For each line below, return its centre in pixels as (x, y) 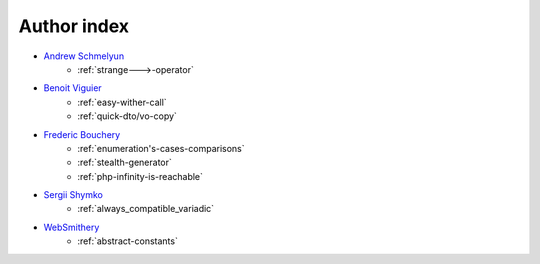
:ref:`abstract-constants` (128, 241)
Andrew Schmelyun (84, 56)
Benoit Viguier (72, 88)
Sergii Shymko (73, 195)
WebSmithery (71, 227)
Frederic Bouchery (82, 134)
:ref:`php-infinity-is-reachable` (140, 176)
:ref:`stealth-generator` (124, 162)
